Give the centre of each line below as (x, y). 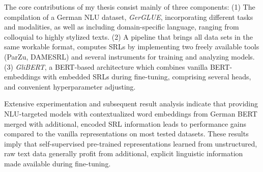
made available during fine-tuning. (57, 163)
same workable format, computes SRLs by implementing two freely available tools (132, 47)
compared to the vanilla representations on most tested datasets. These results (126, 134)
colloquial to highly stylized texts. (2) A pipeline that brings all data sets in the (128, 36)
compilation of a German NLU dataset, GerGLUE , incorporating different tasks (129, 17)
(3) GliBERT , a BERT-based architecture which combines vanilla (106, 66)
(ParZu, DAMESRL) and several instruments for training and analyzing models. (129, 56)
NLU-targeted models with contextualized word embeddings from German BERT (131, 113)
